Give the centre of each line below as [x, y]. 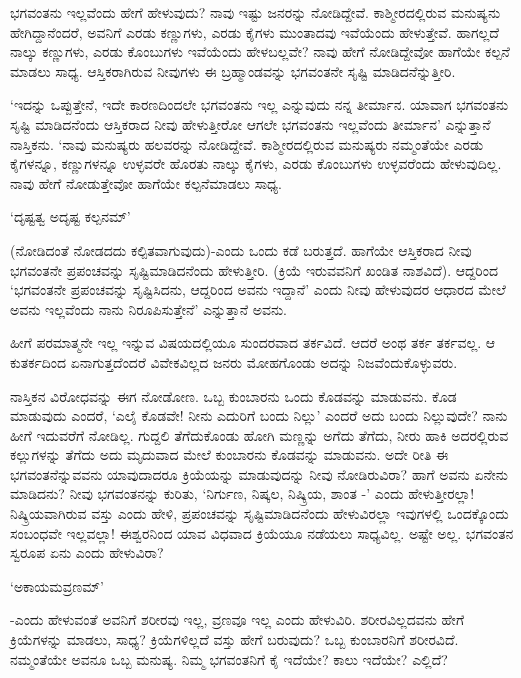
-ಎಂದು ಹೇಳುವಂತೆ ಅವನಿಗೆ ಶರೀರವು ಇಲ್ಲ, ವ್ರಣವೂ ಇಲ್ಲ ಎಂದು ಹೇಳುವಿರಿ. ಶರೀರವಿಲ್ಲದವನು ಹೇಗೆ [237, 619]
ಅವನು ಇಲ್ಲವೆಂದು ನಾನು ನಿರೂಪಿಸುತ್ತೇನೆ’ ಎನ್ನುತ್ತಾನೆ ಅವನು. [149, 308]
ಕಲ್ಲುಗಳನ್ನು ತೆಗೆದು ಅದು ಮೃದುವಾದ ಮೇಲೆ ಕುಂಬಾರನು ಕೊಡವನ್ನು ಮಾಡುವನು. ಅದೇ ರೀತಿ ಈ [229, 454]
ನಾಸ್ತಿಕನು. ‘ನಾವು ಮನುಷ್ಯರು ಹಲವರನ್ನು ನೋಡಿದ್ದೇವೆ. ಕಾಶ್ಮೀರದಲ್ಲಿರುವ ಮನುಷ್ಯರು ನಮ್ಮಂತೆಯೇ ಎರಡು [247, 143]
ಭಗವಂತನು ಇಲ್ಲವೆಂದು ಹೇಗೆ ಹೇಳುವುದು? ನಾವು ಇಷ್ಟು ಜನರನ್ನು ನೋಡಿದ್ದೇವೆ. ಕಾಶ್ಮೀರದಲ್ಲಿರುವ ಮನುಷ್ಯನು [255, 12]
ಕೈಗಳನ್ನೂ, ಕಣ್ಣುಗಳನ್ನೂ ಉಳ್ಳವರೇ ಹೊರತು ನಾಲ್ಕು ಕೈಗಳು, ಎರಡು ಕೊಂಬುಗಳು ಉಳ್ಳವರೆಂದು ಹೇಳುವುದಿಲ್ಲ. [256, 163]
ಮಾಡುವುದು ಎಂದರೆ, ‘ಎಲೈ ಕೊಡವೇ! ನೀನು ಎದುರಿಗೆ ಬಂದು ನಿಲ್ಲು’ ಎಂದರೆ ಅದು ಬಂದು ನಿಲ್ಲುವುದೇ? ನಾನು [259, 415]
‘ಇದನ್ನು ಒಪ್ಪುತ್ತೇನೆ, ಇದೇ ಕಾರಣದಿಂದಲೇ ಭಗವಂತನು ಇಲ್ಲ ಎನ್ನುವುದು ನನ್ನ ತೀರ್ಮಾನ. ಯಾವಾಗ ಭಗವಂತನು [259, 104]
